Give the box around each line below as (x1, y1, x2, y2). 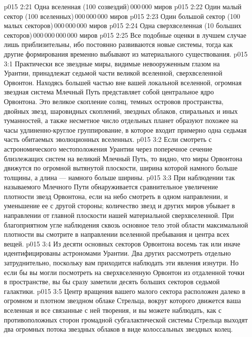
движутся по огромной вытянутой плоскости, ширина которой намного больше (4, 163, 238, 173)
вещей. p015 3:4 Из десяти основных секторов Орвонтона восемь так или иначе (4, 238, 240, 248)
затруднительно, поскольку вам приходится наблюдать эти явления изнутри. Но (4, 258, 239, 268)
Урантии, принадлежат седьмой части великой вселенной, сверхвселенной (4, 68, 222, 78)
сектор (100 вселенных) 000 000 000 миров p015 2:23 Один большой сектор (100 (4, 11, 240, 21)
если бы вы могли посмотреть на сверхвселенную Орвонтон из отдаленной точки (4, 267, 245, 277)
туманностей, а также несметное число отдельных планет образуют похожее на (4, 115, 238, 125)
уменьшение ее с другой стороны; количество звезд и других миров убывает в (4, 200, 235, 211)
